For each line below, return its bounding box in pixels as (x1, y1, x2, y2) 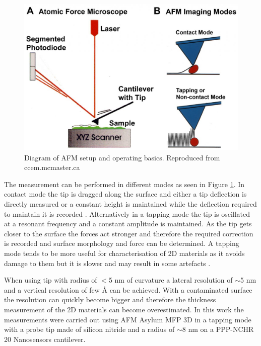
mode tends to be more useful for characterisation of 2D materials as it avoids (4, 248, 245, 258)
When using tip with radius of (4, 275, 97, 285)
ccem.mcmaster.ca (24, 162, 80, 172)
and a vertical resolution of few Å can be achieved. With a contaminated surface (4, 284, 252, 295)
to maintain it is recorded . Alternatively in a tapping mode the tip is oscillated (4, 208, 250, 219)
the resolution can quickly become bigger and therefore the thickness (4, 294, 216, 305)
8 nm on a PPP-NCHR (182, 324, 254, 334)
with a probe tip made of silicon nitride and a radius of (4, 324, 175, 334)
